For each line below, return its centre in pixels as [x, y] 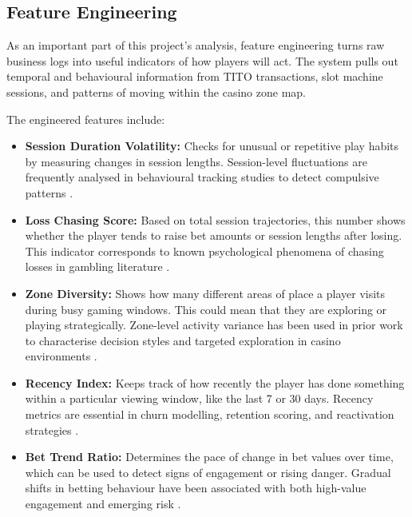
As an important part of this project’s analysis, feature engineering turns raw [196, 45]
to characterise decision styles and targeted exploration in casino [183, 340]
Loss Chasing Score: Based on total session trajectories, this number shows [215, 219]
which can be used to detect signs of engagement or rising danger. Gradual [208, 472]
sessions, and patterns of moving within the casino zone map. [156, 91]
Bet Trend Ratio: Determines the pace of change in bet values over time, [209, 457]
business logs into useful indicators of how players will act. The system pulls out [202, 60]
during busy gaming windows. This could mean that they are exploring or [206, 309]
